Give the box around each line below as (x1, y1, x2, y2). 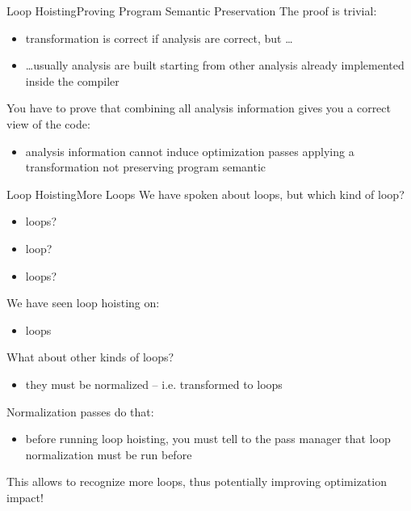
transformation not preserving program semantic (25, 158, 266, 175)
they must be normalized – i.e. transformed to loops (25, 375, 283, 392)
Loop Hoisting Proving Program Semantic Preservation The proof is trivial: (6, 2, 377, 19)
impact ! (6, 488, 44, 505)
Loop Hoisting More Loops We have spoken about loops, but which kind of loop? (6, 185, 405, 202)
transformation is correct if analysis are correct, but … (25, 29, 293, 46)
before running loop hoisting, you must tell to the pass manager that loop (25, 430, 391, 447)
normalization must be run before (25, 446, 192, 462)
